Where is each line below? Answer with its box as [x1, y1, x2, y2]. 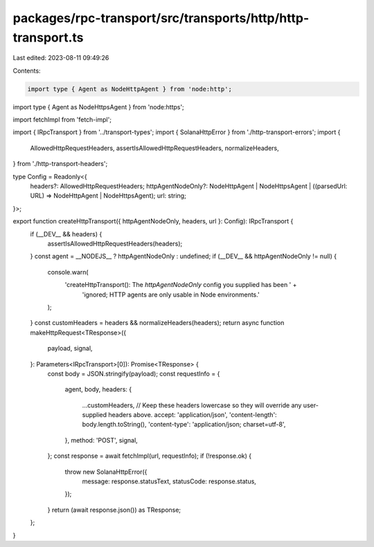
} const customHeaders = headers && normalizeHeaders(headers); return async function [30, 319, 285, 327]
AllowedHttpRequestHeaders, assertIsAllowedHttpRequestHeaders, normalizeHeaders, [30, 144, 280, 152]
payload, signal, [47, 344, 93, 353]
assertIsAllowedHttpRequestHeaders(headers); [47, 239, 183, 248]
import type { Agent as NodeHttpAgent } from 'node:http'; [27, 85, 232, 93]
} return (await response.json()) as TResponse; [47, 506, 181, 514]
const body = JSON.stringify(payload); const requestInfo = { [47, 369, 220, 378]
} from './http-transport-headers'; [12, 160, 108, 168]
